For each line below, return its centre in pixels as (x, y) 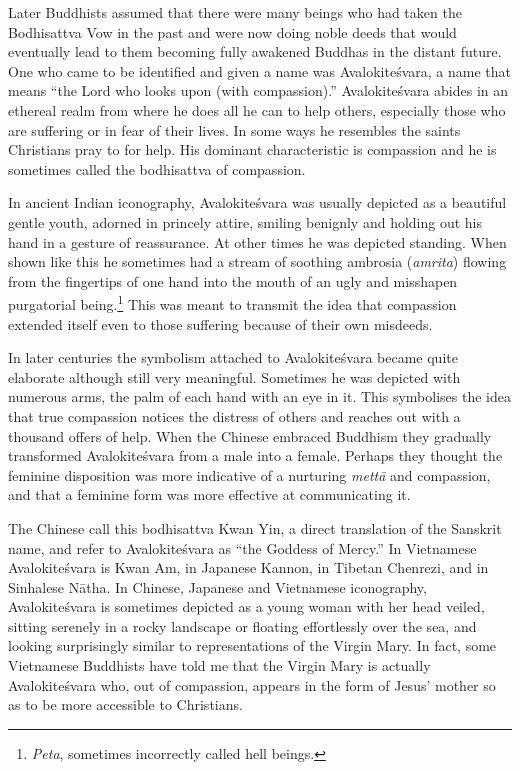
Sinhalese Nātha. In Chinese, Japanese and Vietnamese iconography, (217, 586)
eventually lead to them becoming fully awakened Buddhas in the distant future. (255, 51)
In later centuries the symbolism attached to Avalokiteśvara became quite (233, 357)
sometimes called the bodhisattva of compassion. (157, 168)
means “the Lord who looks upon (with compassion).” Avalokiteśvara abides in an (258, 90)
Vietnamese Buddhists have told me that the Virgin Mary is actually (219, 665)
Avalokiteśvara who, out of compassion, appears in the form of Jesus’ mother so (252, 684)
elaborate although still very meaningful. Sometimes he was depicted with (234, 376)
